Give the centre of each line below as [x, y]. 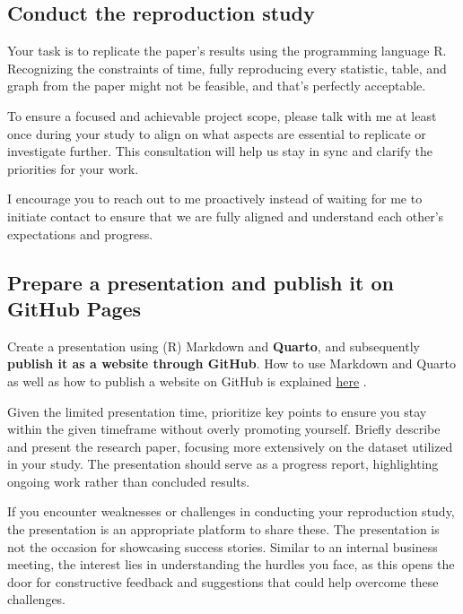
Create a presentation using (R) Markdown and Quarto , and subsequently [214, 346]
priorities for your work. [73, 168]
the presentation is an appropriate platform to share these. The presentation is [223, 529]
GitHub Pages [74, 308]
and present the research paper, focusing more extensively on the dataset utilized [230, 446]
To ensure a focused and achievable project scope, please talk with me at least [222, 115]
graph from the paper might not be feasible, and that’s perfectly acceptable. [217, 86]
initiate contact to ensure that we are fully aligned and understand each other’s [226, 216]
